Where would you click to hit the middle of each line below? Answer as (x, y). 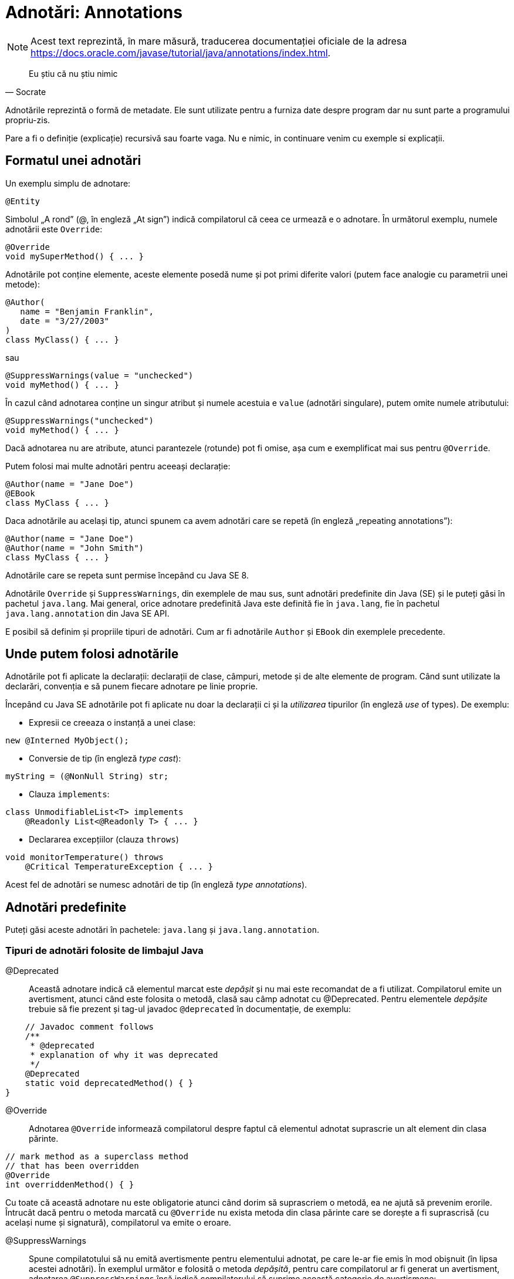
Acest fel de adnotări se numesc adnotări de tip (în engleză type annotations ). (156, 885)
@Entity (23, 201)
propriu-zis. (28, 120)
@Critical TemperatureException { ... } (119, 867)
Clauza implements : (69, 794)
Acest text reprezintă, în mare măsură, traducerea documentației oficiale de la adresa (219, 41)
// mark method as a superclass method (97, 1157)
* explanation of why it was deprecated (124, 1055)
